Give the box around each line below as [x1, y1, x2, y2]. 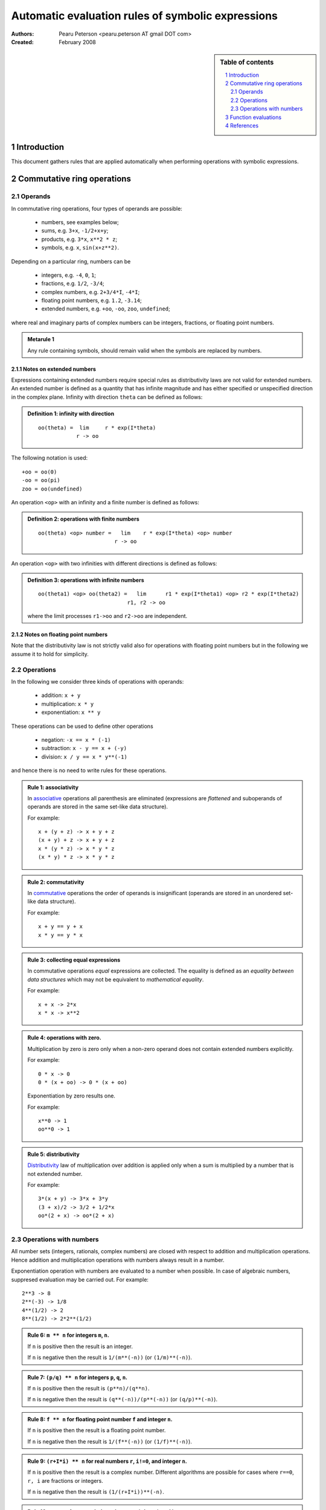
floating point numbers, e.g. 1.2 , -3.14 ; [41, 297, 142, 304]
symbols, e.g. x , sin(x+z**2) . [41, 244, 120, 251]
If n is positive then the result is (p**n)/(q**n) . [27, 1385, 150, 1392]
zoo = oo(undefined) [22, 485, 83, 492]
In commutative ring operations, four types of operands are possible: [11, 205, 182, 212]
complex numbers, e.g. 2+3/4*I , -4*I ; [41, 288, 140, 295]
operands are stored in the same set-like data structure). [27, 803, 168, 811]
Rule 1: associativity [27, 783, 78, 791]
